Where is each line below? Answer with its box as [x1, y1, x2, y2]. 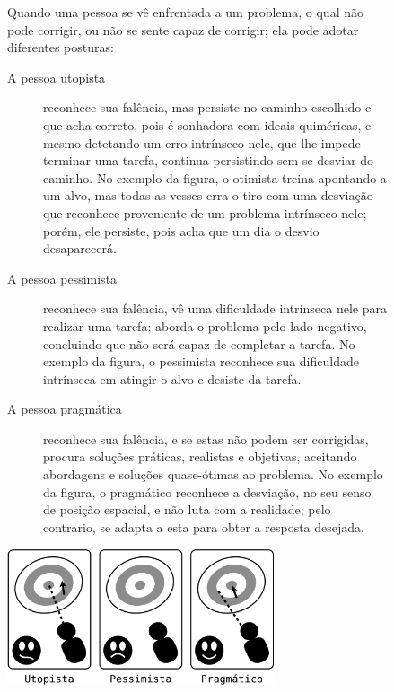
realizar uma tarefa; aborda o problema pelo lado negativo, [43, 316, 367, 335]
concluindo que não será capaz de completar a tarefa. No [43, 334, 355, 353]
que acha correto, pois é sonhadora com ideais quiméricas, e [43, 115, 372, 134]
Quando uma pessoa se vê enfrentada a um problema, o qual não [7, 3, 363, 21]
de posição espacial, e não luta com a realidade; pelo [43, 500, 331, 519]
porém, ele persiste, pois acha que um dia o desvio [43, 221, 320, 240]
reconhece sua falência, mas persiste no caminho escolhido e [43, 98, 372, 117]
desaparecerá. [43, 239, 117, 258]
